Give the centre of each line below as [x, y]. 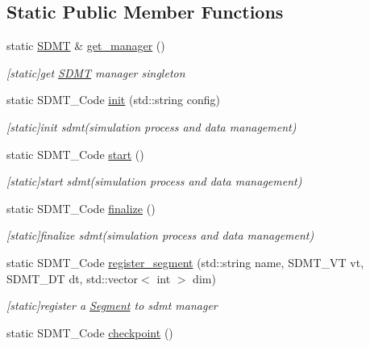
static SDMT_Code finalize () [81, 208]
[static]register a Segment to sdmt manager [112, 305]
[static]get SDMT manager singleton [96, 72]
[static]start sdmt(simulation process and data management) [154, 181]
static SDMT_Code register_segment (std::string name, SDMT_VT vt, [185, 262]
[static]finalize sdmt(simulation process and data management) [160, 235]
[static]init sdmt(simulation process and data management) [152, 126]
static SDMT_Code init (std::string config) [113, 100]
